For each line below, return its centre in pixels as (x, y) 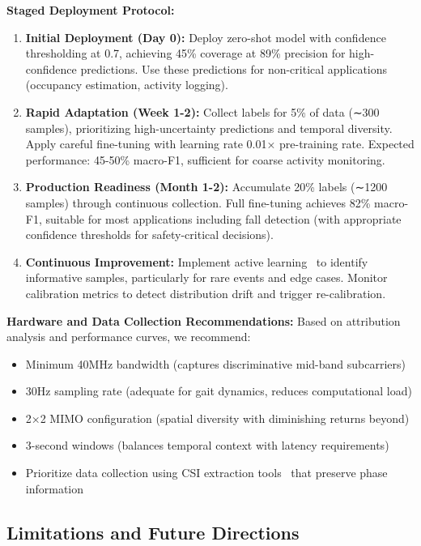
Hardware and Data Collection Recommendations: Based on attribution (204, 320)
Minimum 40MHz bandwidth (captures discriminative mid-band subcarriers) (215, 363)
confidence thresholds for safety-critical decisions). (149, 235)
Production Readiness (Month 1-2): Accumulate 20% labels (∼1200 (206, 187)
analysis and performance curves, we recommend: (129, 337)
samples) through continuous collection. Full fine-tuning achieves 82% (198, 202)
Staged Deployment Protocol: (91, 10)
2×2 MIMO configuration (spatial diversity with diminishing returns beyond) (217, 418)
